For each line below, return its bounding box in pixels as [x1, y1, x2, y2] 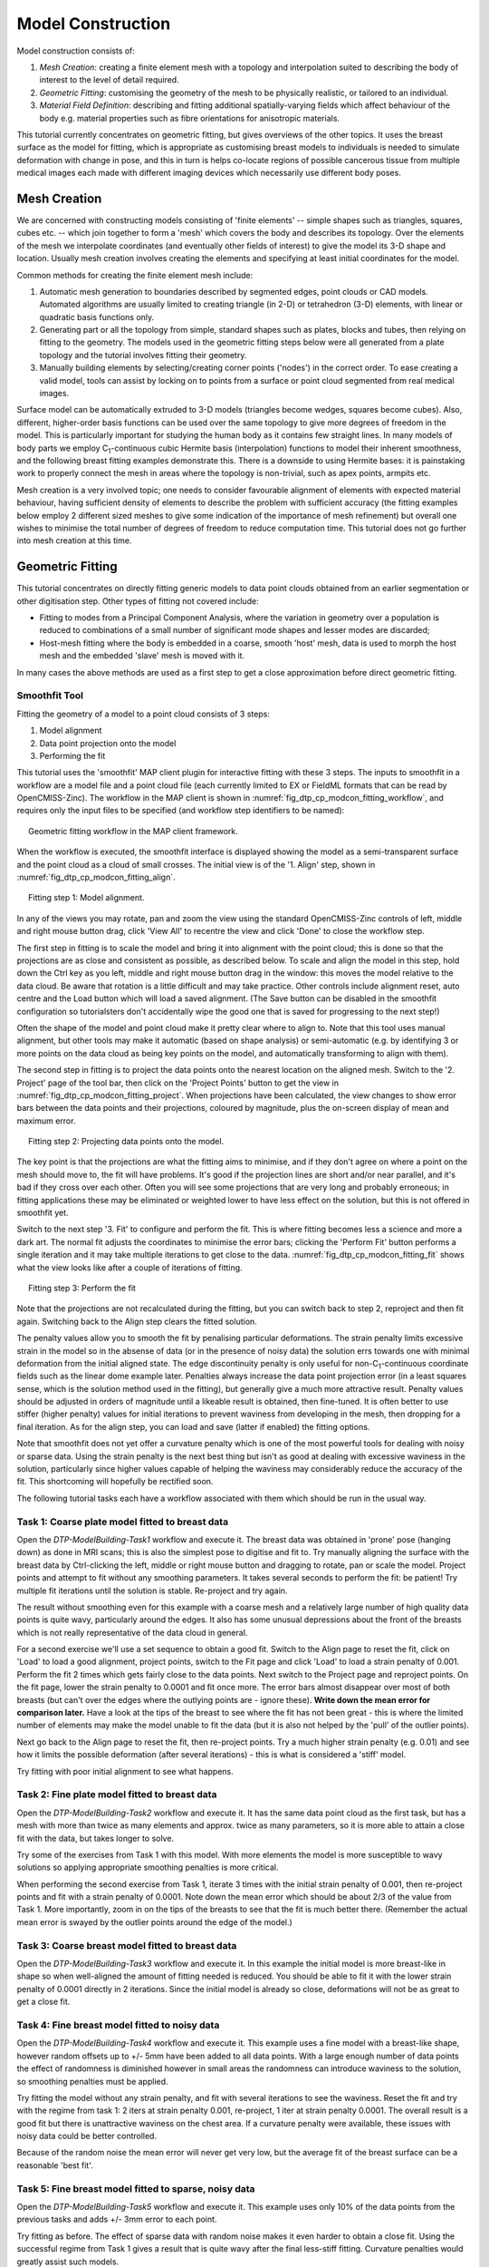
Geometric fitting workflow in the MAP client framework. [28, 825, 239, 836]
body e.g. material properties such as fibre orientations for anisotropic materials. [39, 112, 340, 123]
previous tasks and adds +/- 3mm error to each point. [16, 2213, 217, 2225]
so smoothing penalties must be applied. [16, 2076, 168, 2087]
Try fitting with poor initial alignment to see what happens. [16, 1766, 235, 1776]
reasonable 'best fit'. [16, 2159, 94, 2171]
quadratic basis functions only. [39, 311, 155, 322]
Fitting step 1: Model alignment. [28, 892, 145, 903]
